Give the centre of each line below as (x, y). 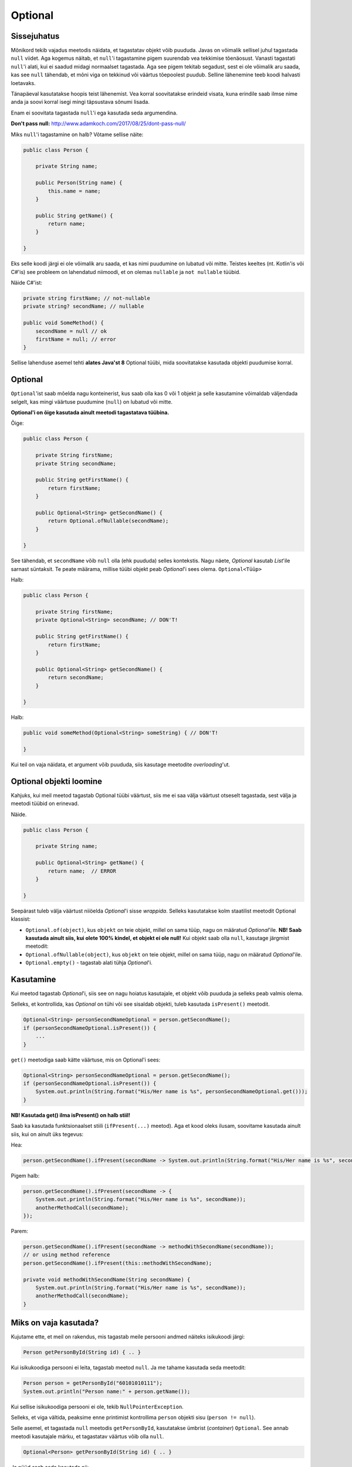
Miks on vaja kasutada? (55, 1323)
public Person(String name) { (79, 183)
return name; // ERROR (82, 871)
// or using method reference (67, 1255)
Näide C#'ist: (27, 283)
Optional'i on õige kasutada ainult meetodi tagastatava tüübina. (90, 413)
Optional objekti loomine (57, 781)
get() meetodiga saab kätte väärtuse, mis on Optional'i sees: (86, 1060)
